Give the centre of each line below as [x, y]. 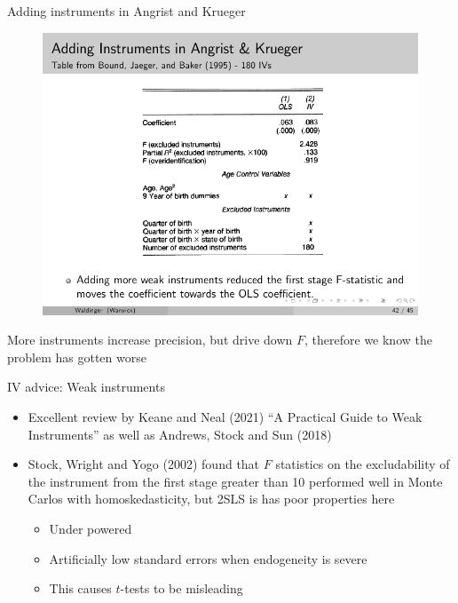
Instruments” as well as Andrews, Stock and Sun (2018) [180, 434]
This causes [80, 588]
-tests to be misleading [182, 588]
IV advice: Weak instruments [86, 387]
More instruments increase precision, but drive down [150, 340]
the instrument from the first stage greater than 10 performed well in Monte [235, 481]
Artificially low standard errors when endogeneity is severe [208, 558]
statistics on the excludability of [363, 464]
